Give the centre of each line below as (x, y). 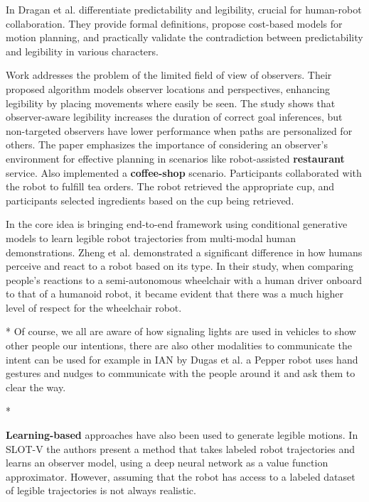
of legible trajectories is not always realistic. (101, 490)
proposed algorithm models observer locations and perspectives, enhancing (168, 88)
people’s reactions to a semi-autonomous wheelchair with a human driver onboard (184, 279)
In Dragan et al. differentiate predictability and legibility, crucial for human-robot (184, 9)
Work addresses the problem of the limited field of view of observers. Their (169, 75)
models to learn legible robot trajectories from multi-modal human (151, 238)
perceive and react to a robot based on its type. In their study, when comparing (180, 266)
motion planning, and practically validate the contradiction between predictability (184, 37)
